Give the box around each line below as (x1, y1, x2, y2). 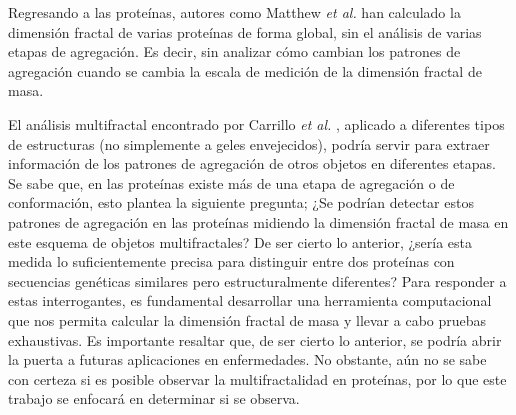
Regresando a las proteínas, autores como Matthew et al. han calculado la (8, 2, 461, 22)
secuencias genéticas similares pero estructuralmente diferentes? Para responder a (8, 270, 507, 291)
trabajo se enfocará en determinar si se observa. (8, 388, 300, 409)
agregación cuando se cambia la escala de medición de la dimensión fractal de (8, 60, 482, 81)
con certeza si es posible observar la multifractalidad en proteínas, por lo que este (8, 368, 507, 389)
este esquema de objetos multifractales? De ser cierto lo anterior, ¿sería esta (8, 231, 473, 252)
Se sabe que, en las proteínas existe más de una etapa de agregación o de (8, 172, 455, 193)
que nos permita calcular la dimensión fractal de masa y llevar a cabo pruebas (8, 309, 487, 330)
